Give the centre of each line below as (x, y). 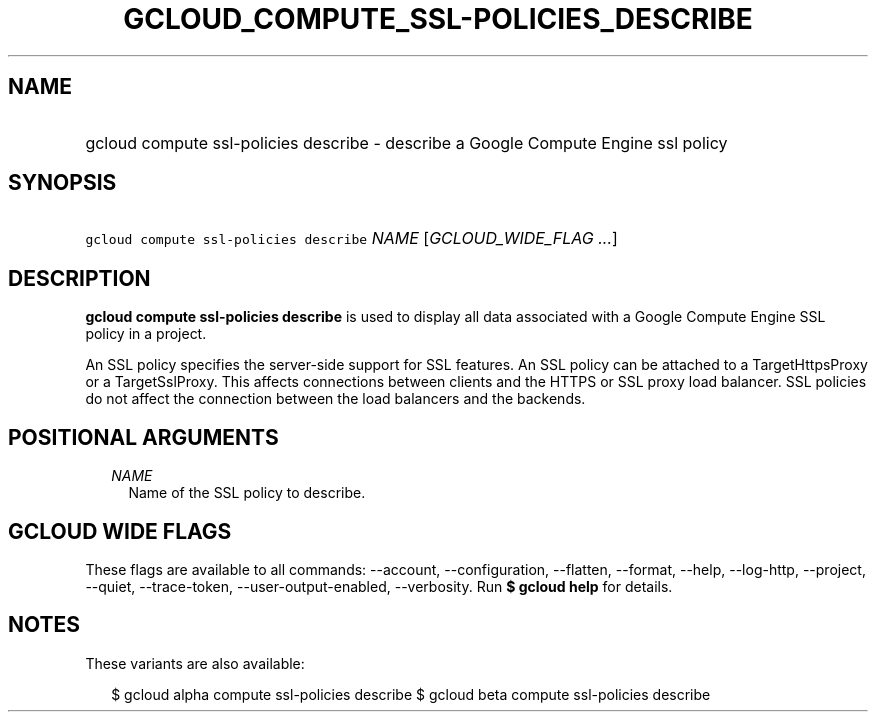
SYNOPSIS (62, 183)
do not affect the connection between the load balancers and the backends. (335, 399)
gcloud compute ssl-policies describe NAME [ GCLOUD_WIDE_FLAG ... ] (351, 238)
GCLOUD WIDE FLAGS (120, 531)
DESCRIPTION (79, 278)
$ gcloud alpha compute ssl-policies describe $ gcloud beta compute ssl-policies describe (411, 694)
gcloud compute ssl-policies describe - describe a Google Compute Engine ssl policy (406, 142)
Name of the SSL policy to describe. (247, 493)
